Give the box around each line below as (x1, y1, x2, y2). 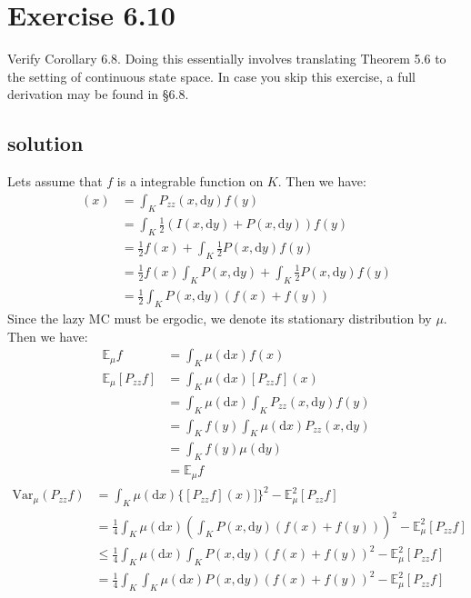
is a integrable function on (116, 172, 264, 191)
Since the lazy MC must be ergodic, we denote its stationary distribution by (7, 308, 432, 327)
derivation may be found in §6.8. (7, 85, 189, 104)
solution (7, 129, 84, 157)
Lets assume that (7, 172, 103, 191)
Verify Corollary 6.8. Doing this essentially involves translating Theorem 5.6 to (7, 49, 446, 68)
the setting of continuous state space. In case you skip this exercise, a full (7, 66, 416, 85)
